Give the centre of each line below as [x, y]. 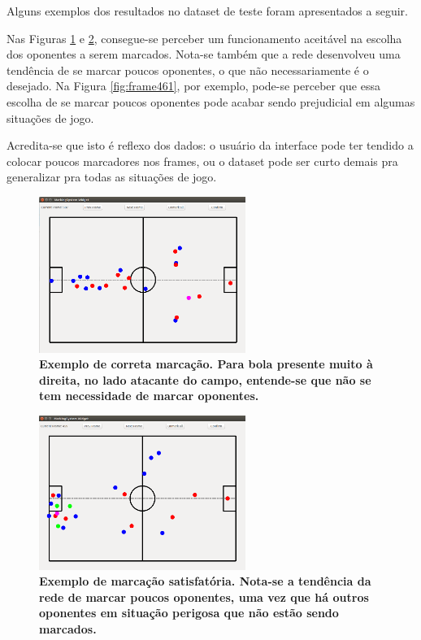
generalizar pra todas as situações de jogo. [112, 177]
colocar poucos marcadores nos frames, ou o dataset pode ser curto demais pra [202, 161]
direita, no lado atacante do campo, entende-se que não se [205, 379]
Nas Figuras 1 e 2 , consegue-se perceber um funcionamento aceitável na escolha [204, 38]
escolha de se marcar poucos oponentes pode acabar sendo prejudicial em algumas [211, 101]
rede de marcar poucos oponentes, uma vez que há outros [204, 596]
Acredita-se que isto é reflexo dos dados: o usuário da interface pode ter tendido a [210, 145]
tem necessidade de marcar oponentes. [149, 396]
